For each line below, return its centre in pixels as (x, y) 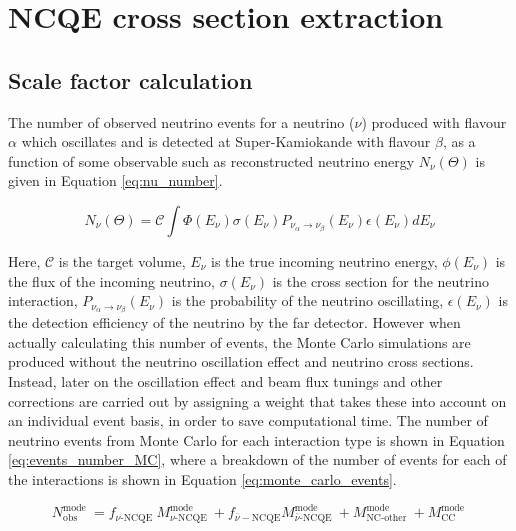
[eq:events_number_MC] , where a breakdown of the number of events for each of (257, 459)
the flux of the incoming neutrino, (111, 280)
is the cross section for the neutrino (380, 280)
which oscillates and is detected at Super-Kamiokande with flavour (226, 141)
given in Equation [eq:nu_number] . (115, 180)
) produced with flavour (434, 121)
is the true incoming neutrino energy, (324, 260)
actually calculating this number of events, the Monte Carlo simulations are (239, 341)
